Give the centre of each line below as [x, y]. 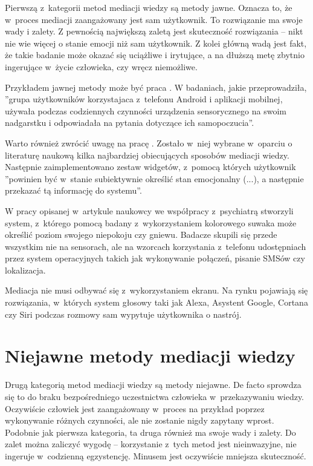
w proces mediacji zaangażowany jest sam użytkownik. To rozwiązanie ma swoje [154, 19]
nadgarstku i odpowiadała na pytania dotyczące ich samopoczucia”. [130, 123]
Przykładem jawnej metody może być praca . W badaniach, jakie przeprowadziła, [156, 87]
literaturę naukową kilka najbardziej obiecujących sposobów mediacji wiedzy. [147, 155]
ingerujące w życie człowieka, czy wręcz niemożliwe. [101, 66]
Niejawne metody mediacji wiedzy [150, 356]
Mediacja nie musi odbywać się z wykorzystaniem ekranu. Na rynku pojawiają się [156, 290]
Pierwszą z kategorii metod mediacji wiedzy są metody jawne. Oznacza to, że [149, 7]
